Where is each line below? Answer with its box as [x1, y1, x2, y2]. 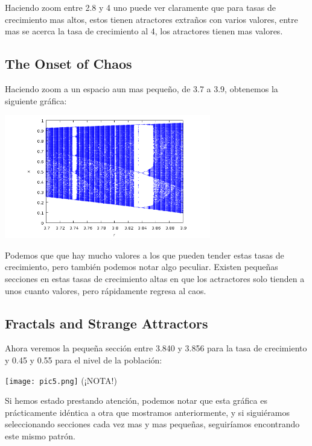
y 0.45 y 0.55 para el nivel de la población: [5, 354, 162, 366]
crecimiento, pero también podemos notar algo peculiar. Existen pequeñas [5, 260, 278, 273]
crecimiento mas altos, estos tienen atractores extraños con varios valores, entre [5, 13, 298, 25]
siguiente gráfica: [5, 94, 67, 107]
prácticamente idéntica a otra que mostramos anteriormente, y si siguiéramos [5, 406, 290, 418]
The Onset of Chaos [5, 54, 132, 73]
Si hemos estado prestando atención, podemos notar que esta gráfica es [5, 394, 267, 407]
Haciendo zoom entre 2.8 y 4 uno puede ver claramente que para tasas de [5, 1, 276, 13]
